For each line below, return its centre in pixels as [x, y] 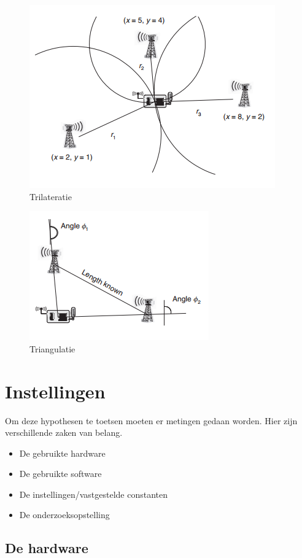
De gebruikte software [60, 474]
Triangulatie [52, 348]
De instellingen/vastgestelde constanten [94, 494]
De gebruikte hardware [62, 453]
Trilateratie [51, 196]
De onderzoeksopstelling [64, 515]
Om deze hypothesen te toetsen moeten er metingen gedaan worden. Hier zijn [151, 420]
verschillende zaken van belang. [64, 432]
